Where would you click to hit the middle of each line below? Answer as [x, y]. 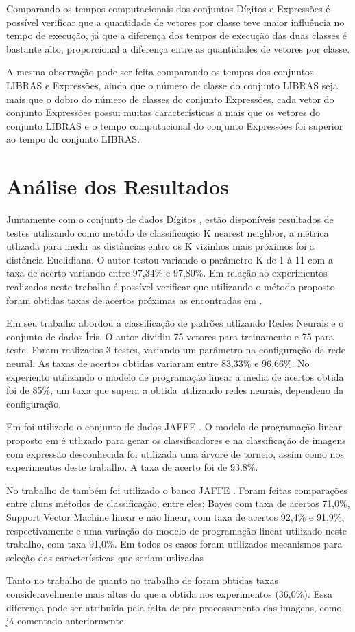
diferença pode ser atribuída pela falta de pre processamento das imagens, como [174, 607]
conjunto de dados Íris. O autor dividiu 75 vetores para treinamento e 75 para [170, 336]
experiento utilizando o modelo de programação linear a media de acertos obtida [175, 376]
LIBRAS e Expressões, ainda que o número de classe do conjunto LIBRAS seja [172, 85]
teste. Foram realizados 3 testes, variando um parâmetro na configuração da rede [176, 350]
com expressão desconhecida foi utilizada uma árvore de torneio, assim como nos [175, 453]
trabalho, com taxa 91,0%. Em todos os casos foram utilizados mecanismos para [174, 544]
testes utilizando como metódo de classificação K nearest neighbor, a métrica [168, 232]
